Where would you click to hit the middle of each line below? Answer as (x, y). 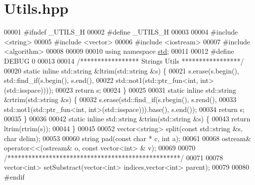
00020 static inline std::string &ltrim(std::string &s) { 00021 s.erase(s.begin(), (122, 70)
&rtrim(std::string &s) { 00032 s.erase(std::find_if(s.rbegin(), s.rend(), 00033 (120, 99)
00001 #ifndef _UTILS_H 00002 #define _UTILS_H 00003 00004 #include (121, 32)
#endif (14, 177)
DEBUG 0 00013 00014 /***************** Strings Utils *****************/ (124, 60)
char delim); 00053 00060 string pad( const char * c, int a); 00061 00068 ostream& (128, 138)
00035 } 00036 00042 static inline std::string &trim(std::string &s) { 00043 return (127, 119)
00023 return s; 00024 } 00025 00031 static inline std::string (146, 90)
